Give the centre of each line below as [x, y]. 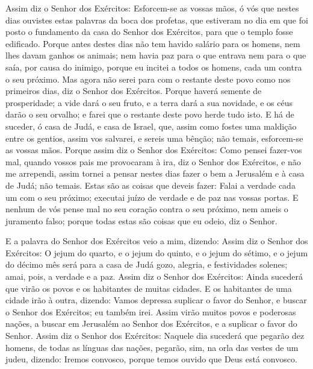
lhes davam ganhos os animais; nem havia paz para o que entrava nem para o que [156, 55]
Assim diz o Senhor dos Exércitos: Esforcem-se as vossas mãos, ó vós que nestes [152, 8]
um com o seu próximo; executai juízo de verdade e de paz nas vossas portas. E [152, 197]
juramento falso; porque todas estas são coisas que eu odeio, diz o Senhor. [141, 220]
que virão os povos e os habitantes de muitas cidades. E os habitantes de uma [149, 288]
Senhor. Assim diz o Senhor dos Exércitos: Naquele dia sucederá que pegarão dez [155, 336]
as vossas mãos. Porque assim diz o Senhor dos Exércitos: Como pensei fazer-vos [154, 150]
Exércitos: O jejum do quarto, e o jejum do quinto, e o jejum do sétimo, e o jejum [157, 252]
